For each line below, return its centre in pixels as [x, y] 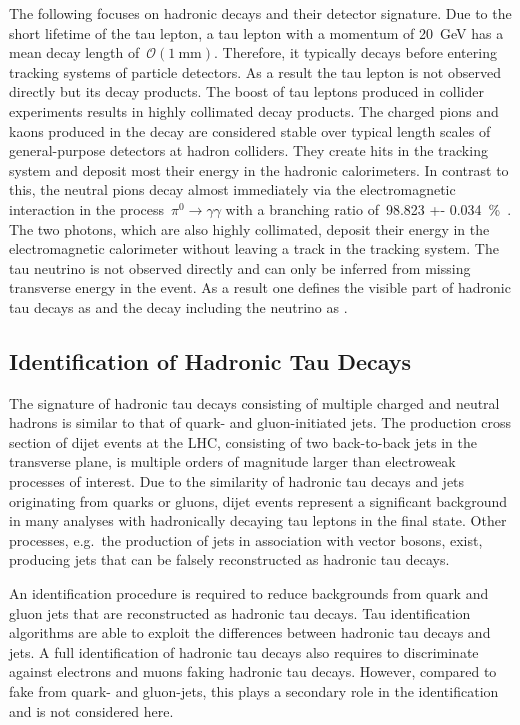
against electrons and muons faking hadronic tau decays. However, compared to [253, 671]
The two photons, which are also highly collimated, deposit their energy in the [249, 228]
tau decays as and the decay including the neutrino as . [178, 306]
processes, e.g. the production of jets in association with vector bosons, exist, [246, 539]
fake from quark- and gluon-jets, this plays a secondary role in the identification [254, 691]
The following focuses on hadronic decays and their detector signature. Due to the [260, 13]
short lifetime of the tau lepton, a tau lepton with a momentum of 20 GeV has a [256, 32]
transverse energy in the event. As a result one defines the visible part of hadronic [260, 287]
